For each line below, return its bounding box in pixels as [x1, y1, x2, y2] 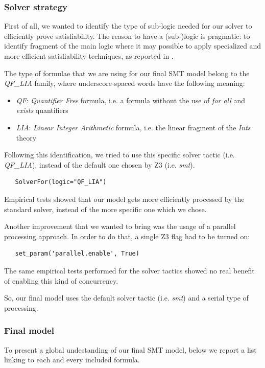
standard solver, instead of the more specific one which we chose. [4, 203, 207, 214]
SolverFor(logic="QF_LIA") [15, 178, 107, 186]
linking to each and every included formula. [4, 354, 140, 365]
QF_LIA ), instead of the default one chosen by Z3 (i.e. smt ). [4, 159, 195, 170]
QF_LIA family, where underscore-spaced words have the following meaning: [4, 78, 245, 88]
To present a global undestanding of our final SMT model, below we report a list [4, 344, 257, 355]
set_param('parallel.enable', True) [15, 250, 139, 258]
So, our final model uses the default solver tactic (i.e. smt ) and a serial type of [4, 292, 249, 303]
